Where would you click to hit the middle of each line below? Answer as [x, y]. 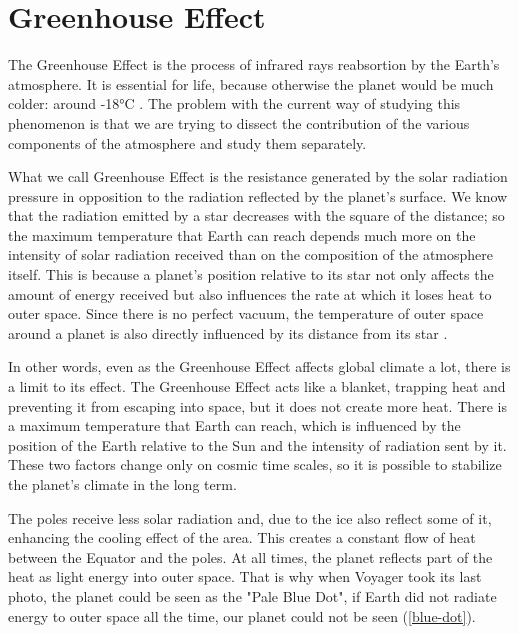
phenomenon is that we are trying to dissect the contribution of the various [239, 122]
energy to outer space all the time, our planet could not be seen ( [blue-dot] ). [242, 615]
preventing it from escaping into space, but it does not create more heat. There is [258, 405]
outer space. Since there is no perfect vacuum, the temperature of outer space [246, 313]
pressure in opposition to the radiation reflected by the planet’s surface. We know [258, 195]
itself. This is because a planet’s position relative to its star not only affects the [251, 274]
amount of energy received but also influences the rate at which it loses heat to [250, 293]
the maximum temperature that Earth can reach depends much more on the [242, 234]
